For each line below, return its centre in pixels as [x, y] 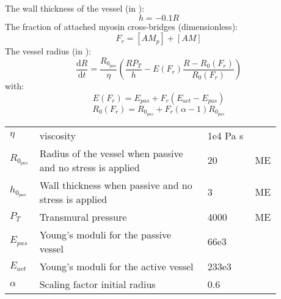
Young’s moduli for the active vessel [116, 266]
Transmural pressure [83, 216]
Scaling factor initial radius [97, 284]
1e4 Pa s [225, 135]
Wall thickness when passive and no [116, 185]
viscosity [57, 135]
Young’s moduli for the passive [105, 234]
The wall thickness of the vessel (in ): [75, 8]
